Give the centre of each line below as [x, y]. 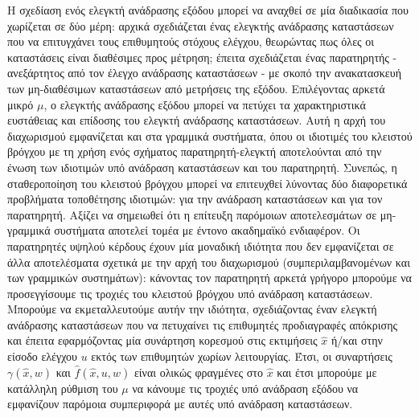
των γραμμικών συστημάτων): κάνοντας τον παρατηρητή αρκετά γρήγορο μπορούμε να [209, 278]
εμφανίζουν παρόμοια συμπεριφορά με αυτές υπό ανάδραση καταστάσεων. [180, 404]
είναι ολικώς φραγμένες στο [198, 372]
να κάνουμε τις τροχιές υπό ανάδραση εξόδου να [245, 388]
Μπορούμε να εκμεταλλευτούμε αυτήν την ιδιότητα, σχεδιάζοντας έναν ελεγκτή [192, 309]
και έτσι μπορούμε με [327, 372]
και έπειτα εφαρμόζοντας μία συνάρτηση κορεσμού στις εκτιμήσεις [162, 340]
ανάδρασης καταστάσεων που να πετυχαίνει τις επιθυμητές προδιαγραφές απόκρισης [203, 324]
